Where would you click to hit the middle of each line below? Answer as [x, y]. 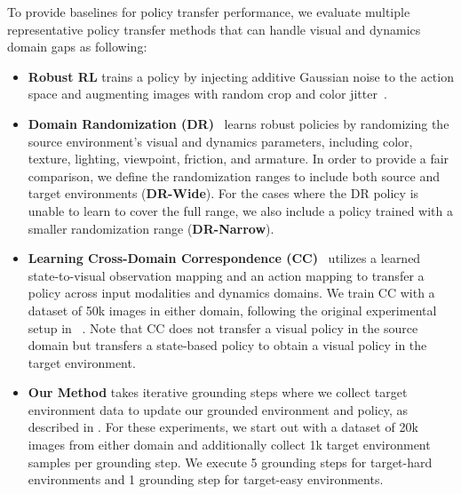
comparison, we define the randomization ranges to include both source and [234, 175]
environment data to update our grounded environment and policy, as [218, 409]
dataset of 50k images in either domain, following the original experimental [232, 310]
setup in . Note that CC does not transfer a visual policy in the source [223, 327]
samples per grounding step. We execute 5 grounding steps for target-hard [230, 462]
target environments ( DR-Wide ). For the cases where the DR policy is [223, 193]
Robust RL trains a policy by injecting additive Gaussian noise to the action [241, 76]
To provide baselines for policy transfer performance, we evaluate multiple [209, 12]
